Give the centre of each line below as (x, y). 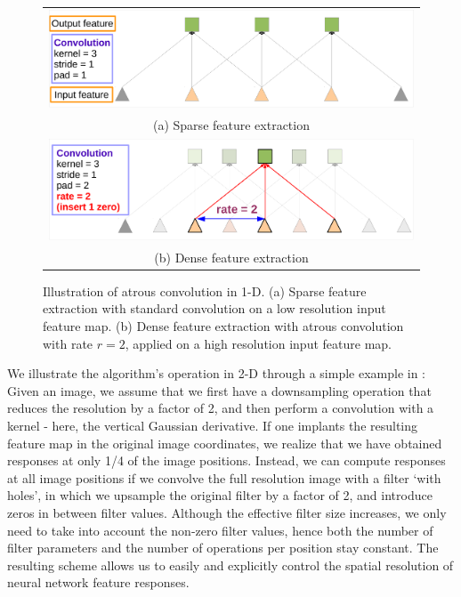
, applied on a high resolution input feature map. (258, 343)
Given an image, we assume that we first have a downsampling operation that (219, 390)
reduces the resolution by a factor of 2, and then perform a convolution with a (221, 408)
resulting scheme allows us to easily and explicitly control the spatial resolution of (230, 565)
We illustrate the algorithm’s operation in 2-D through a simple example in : (216, 373)
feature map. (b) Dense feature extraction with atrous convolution (223, 325)
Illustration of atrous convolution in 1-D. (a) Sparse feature (205, 290)
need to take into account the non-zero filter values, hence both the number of (220, 530)
